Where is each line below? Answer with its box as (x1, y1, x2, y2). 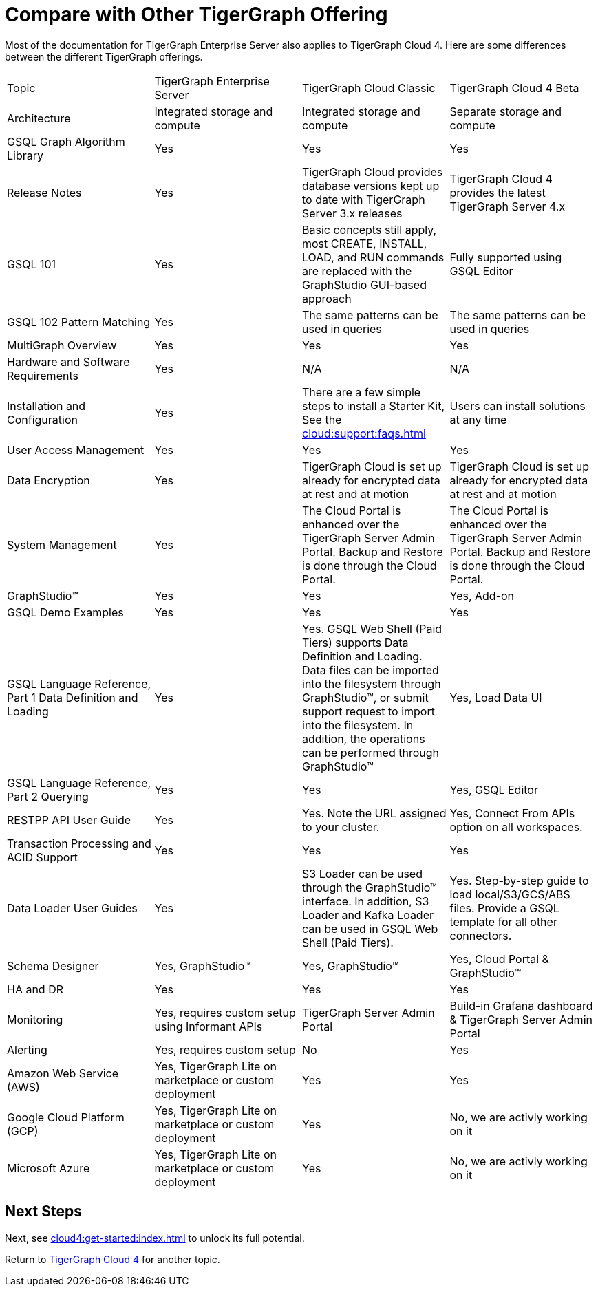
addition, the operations (302, 731, 425, 746)
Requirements (7, 368, 78, 383)
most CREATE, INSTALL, (302, 236, 427, 250)
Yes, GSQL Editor (449, 782, 538, 797)
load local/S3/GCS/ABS (449, 887, 570, 901)
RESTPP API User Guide (7, 812, 131, 827)
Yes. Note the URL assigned (302, 806, 447, 820)
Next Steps (5, 1203, 82, 1220)
